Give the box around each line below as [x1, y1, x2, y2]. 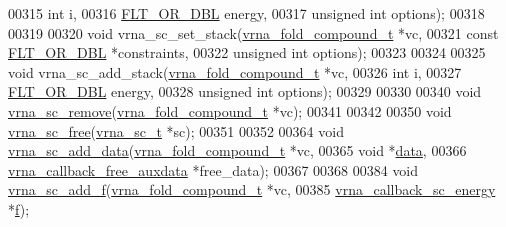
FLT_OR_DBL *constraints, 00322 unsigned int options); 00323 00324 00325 [8, 42, 486, 63]
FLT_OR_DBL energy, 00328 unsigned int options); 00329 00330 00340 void [8, 81, 482, 102]
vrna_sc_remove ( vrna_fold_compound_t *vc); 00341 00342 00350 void [8, 100, 452, 121]
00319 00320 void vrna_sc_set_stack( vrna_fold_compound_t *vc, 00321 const [8, 22, 499, 43]
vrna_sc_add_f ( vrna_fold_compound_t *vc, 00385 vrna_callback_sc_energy [8, 179, 496, 200]
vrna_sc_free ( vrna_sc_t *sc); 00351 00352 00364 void [8, 120, 344, 141]
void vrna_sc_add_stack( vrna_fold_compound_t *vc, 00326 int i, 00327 [8, 61, 462, 82]
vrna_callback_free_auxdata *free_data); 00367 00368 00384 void [8, 159, 419, 180]
